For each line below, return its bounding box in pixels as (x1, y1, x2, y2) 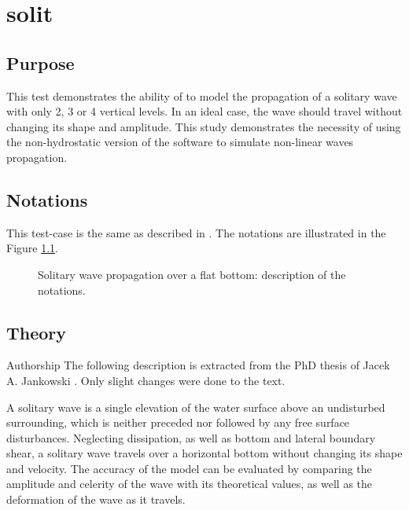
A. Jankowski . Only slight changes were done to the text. (6, 372, 286, 388)
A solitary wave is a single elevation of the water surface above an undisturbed (6, 398, 385, 415)
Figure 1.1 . (6, 240, 58, 256)
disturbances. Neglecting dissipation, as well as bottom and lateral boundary (6, 429, 376, 446)
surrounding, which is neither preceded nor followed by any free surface (6, 414, 350, 431)
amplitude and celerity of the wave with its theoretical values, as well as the (6, 475, 373, 492)
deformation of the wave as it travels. (6, 491, 186, 508)
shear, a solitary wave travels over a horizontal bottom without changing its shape (6, 445, 403, 461)
